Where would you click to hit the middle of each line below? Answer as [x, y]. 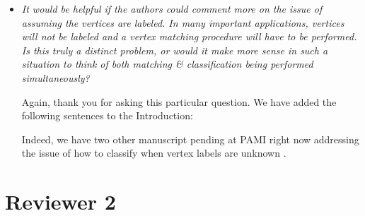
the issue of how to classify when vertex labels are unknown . [154, 153]
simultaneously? [56, 77]
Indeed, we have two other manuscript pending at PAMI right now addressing [190, 139]
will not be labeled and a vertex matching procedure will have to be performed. [189, 36]
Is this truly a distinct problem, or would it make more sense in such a [175, 50]
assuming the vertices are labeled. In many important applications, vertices [183, 22]
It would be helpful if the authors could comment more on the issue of [172, 8]
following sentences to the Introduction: [107, 115]
